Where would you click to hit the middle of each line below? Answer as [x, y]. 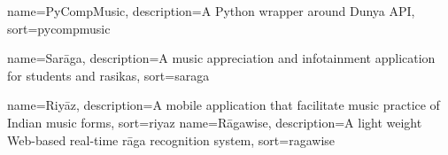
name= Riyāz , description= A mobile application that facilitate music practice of [224, 105]
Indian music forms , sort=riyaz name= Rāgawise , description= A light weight [215, 122]
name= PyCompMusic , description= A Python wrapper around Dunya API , [211, 11]
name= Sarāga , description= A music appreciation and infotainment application [221, 58]
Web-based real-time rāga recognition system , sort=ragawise [171, 139]
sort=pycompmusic [59, 28]
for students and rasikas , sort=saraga [108, 75]
